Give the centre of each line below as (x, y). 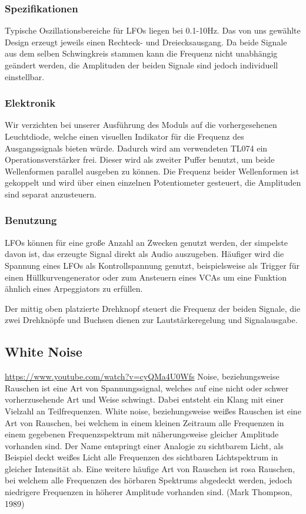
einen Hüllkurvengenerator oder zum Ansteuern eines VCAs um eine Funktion (146, 277)
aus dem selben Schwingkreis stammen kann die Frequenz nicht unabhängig (141, 53)
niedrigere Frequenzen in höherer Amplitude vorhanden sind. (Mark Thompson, (149, 492)
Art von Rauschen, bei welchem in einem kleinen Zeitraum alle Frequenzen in (144, 422)
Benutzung (31, 220)
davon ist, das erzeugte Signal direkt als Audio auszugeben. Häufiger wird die (144, 254)
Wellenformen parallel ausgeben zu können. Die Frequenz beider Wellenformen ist (152, 171)
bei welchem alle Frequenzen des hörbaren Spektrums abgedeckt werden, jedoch (149, 480)
